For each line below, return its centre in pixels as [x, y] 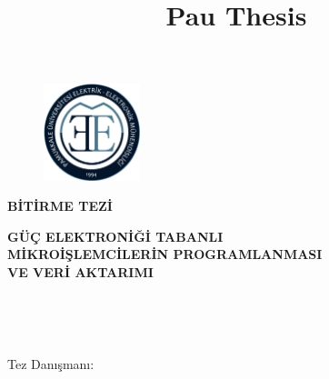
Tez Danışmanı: [51, 363]
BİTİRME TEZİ [60, 206]
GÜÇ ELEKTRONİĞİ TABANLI [115, 236]
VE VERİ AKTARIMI [80, 271]
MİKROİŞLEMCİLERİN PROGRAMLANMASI [165, 254]
